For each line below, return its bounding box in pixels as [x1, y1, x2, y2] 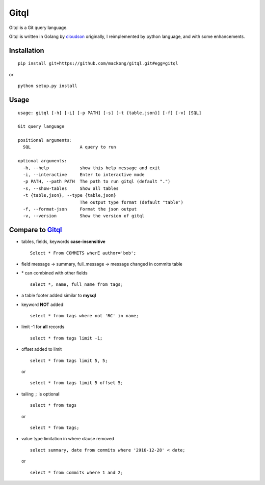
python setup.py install [18, 83, 78, 89]
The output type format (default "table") [79, 199, 184, 205]
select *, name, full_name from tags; [30, 281, 124, 287]
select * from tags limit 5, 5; [30, 358, 108, 364]
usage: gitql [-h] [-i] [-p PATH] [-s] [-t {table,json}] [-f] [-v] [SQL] [18, 110, 202, 116]
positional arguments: [18, 138, 73, 143]
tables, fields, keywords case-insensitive [21, 239, 106, 244]
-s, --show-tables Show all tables [23, 185, 119, 191]
